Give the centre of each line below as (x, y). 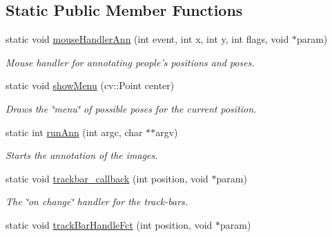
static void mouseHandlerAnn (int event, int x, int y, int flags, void (147, 39)
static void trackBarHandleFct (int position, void (109, 224)
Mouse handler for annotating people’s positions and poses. (130, 62)
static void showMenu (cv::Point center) (90, 85)
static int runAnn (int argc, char (74, 132)
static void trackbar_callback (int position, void (107, 178)
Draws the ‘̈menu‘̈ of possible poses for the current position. (131, 108)
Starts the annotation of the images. (82, 155)
